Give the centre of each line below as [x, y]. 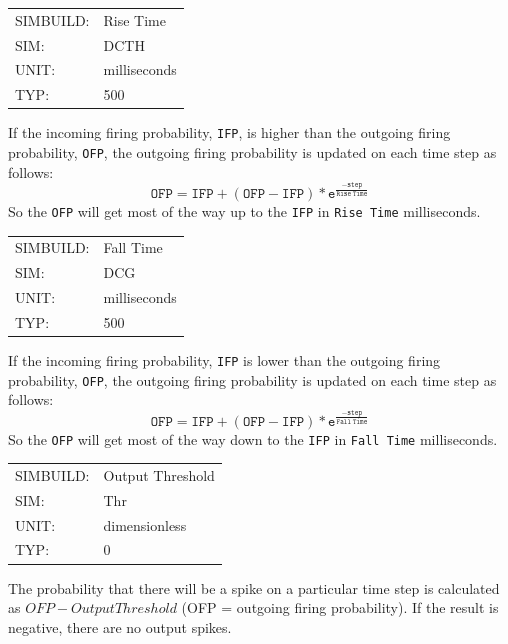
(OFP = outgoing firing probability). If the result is [340, 607]
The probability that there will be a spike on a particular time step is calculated [254, 587]
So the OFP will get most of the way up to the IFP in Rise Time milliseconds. [244, 210]
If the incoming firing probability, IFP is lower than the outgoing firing [224, 359]
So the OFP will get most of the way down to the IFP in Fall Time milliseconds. [253, 438]
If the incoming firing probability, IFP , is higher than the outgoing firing [229, 132]
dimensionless [145, 524]
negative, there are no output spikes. [120, 626]
